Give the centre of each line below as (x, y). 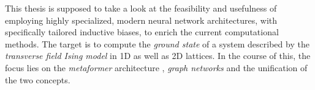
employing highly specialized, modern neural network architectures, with (141, 20)
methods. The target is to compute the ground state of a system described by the (157, 43)
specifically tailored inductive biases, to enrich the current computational (142, 32)
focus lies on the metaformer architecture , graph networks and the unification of (156, 67)
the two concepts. (38, 79)
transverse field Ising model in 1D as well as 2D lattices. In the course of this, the (158, 56)
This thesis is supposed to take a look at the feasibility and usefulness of (141, 8)
